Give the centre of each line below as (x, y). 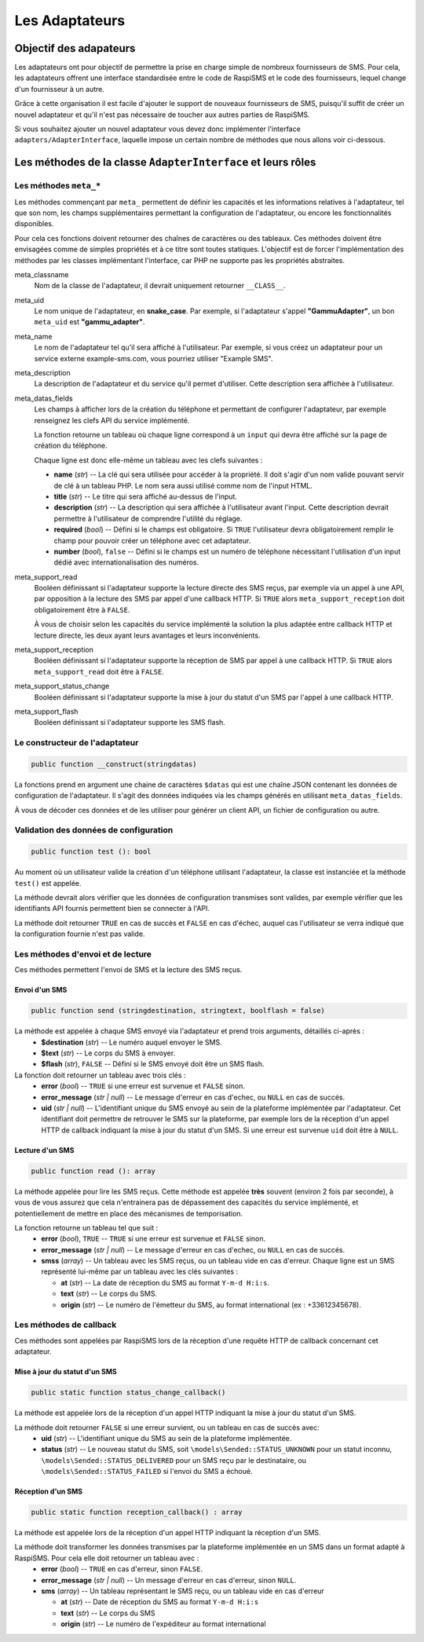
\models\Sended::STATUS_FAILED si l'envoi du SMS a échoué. (147, 1472)
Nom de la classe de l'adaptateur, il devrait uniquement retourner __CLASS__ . (160, 286)
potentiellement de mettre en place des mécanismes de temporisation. (129, 1213)
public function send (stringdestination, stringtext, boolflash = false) (178, 1011)
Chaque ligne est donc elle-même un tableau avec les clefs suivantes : (148, 460)
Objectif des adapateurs (75, 48)
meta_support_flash (46, 711)
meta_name (33, 336)
